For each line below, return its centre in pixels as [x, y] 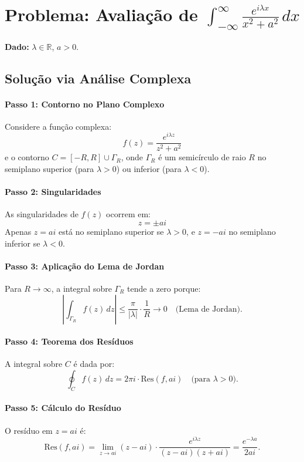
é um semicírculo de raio [202, 157]
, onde [132, 157]
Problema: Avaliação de [101, 14]
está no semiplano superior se [111, 232]
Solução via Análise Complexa [98, 78]
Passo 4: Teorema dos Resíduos [69, 341]
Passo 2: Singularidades [53, 192]
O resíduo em [29, 430]
